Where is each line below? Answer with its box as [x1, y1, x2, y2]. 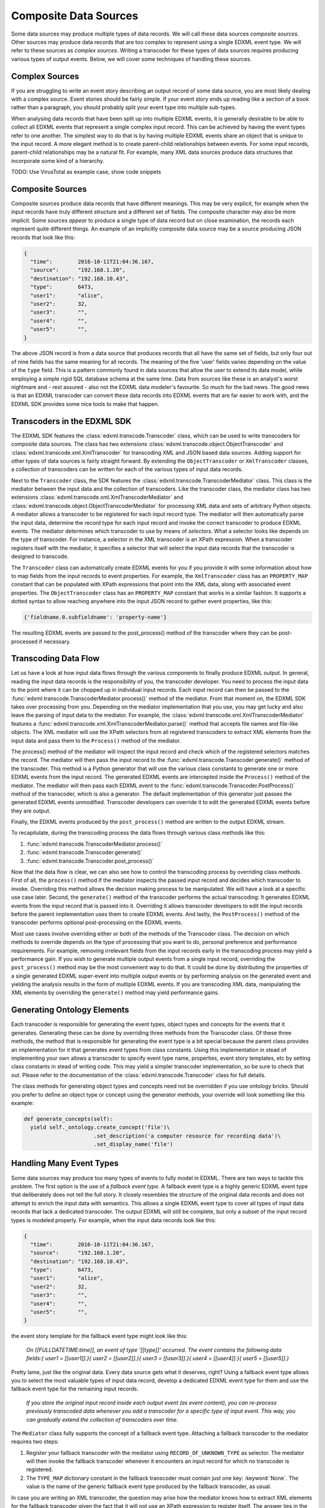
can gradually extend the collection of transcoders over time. [26, 1416, 179, 1423]
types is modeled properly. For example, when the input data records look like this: [11, 1216, 217, 1224]
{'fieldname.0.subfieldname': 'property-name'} [23, 614, 167, 621]
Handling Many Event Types [11, 1158, 119, 1168]
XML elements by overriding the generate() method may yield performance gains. [11, 989, 220, 996]
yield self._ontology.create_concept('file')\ [30, 1124, 170, 1131]
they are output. [11, 807, 51, 814]
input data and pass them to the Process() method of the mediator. [11, 737, 181, 744]
